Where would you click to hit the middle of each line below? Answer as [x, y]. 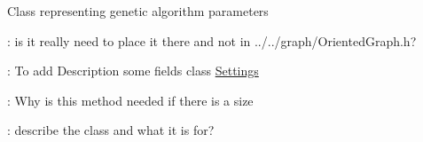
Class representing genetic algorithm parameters [138, 11]
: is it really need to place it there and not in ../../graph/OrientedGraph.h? [212, 40]
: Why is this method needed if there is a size [130, 100]
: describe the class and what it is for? [111, 130]
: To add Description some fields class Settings [133, 71]
